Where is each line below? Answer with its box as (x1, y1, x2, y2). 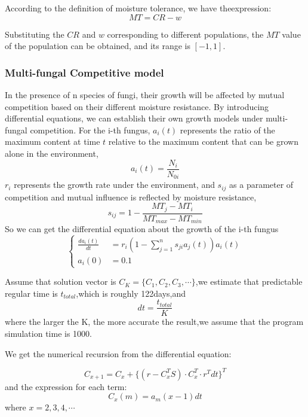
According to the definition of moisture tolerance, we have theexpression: (5, 2, 272, 14)
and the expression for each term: (5, 380, 127, 392)
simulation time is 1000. (5, 327, 92, 340)
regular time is (5, 287, 58, 299)
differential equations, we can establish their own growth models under (5, 112, 263, 124)
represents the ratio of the (180, 123, 275, 136)
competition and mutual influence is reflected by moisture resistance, (5, 190, 257, 203)
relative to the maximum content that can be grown (108, 135, 298, 148)
